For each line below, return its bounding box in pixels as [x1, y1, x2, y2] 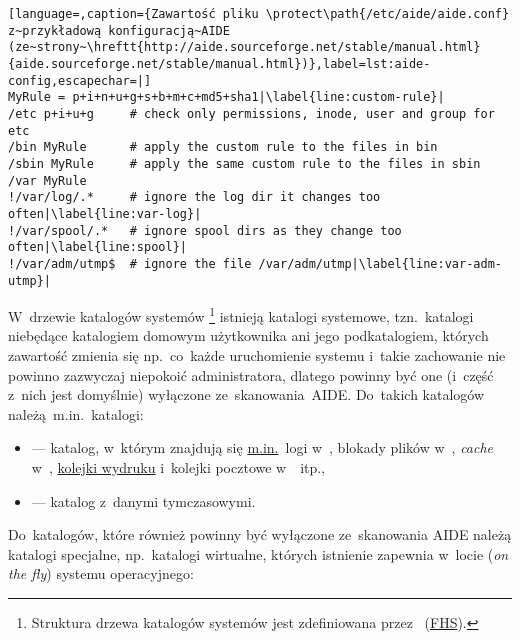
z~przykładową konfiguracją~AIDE [8, 23, 230, 38]
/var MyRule [8, 173, 87, 188]
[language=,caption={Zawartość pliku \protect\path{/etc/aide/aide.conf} [8, 7, 510, 21]
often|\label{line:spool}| [8, 240, 187, 255]
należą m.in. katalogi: [8, 403, 144, 424]
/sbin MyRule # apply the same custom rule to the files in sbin [8, 156, 481, 171]
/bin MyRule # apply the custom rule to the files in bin [8, 140, 438, 155]
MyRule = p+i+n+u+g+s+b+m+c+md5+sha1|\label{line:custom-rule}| [8, 90, 445, 105]
